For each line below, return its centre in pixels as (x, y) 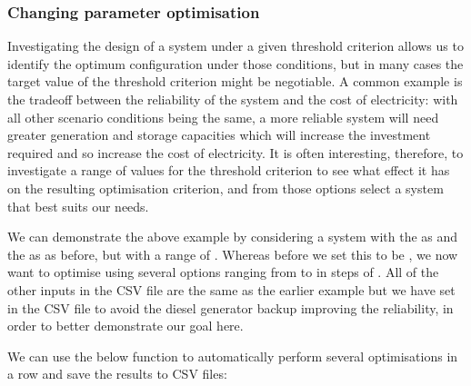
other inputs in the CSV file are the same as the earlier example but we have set (231, 289)
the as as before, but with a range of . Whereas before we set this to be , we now (233, 254)
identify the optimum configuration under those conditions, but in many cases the (235, 63)
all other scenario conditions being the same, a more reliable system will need (223, 117)
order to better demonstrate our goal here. (125, 326)
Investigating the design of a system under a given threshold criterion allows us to (235, 46)
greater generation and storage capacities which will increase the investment (219, 135)
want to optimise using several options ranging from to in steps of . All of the (223, 272)
